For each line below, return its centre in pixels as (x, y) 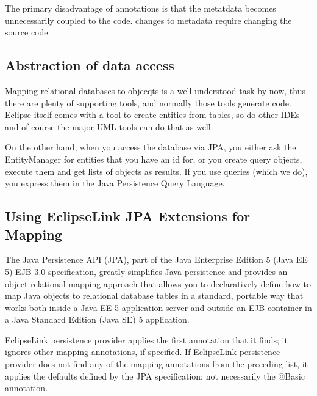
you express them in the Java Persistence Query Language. (115, 183)
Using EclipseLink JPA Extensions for (128, 216)
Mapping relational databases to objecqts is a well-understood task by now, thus (155, 90)
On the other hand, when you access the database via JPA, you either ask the (151, 147)
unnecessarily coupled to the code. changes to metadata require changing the (148, 20)
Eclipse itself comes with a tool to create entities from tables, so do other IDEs (152, 115)
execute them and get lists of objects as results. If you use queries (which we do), (156, 171)
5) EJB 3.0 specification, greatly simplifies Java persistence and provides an (146, 271)
